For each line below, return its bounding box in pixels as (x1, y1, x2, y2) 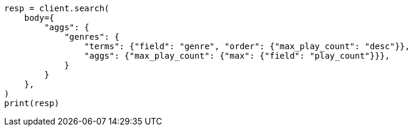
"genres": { (64, 32, 119, 41)
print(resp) (4, 98, 59, 108)
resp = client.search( (4, 4, 110, 13)
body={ (24, 13, 55, 23)
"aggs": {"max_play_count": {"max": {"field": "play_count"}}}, (84, 51, 390, 60)
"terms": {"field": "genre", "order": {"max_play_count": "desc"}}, (84, 41, 410, 51)
